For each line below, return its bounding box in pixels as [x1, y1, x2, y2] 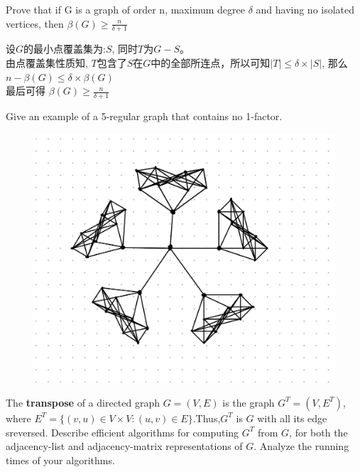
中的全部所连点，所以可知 [151, 55, 271, 70]
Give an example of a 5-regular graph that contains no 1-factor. [6, 109, 283, 124]
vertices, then [6, 16, 64, 31]
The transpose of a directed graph [6, 395, 160, 409]
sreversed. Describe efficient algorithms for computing [6, 424, 239, 439]
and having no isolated [256, 2, 355, 16]
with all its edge [257, 410, 327, 425]
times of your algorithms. [6, 452, 115, 467]
